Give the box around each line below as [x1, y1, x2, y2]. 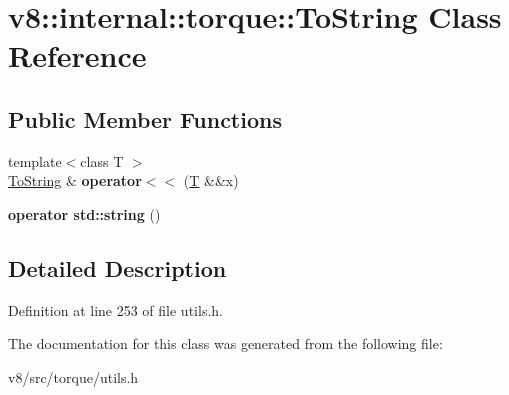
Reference [8, 35, 147, 76]
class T [80, 150, 124, 171]
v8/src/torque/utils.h [8, 366, 139, 387]
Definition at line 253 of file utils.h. [8, 299, 223, 320]
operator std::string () [8, 203, 161, 224]
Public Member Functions [8, 103, 282, 134]
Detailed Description [8, 252, 227, 283]
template [8, 150, 62, 171]
